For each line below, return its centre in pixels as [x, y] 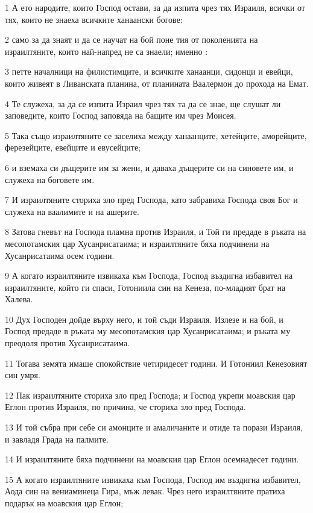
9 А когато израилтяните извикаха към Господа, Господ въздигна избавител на [149, 275]
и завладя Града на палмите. [57, 439]
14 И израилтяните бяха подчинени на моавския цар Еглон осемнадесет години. [152, 459]
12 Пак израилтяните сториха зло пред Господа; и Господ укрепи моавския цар [150, 395]
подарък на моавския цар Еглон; [64, 503]
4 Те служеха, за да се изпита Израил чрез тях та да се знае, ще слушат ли [143, 103]
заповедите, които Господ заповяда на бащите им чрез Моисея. [121, 115]
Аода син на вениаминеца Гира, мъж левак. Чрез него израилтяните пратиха [145, 491]
